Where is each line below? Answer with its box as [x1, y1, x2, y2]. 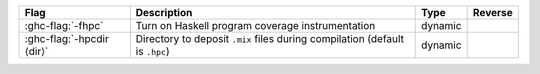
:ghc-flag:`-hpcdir [24, 32, 109, 45]
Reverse [472, 6, 514, 19]
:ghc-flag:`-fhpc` [24, 19, 104, 32]
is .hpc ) [135, 45, 170, 58]
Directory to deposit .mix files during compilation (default [135, 32, 405, 45]
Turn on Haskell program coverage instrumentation [135, 19, 376, 32]
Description [135, 6, 193, 19]
